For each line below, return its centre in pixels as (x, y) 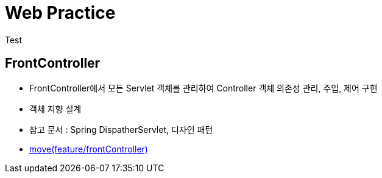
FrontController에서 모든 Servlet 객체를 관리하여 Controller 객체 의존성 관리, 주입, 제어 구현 (203, 88)
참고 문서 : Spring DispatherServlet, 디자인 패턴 (121, 129)
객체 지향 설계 (55, 109)
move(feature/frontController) (89, 149)
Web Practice (60, 13)
